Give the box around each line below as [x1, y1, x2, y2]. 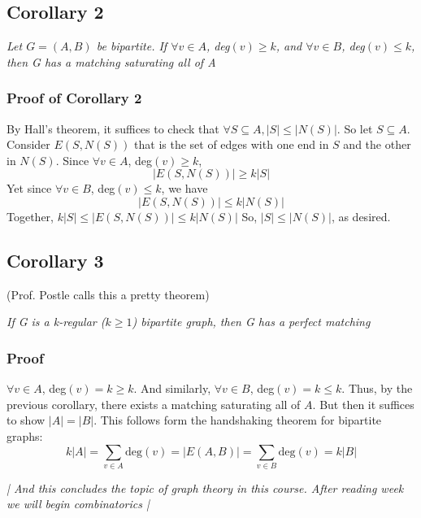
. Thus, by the [341, 380, 413, 397]
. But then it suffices [312, 395, 414, 412]
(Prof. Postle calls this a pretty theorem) [7, 285, 210, 303]
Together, [7, 207, 54, 224]
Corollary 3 [7, 247, 104, 272]
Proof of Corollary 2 [7, 88, 142, 108]
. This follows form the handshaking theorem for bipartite [93, 411, 382, 429]
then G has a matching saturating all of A [7, 53, 216, 70]
